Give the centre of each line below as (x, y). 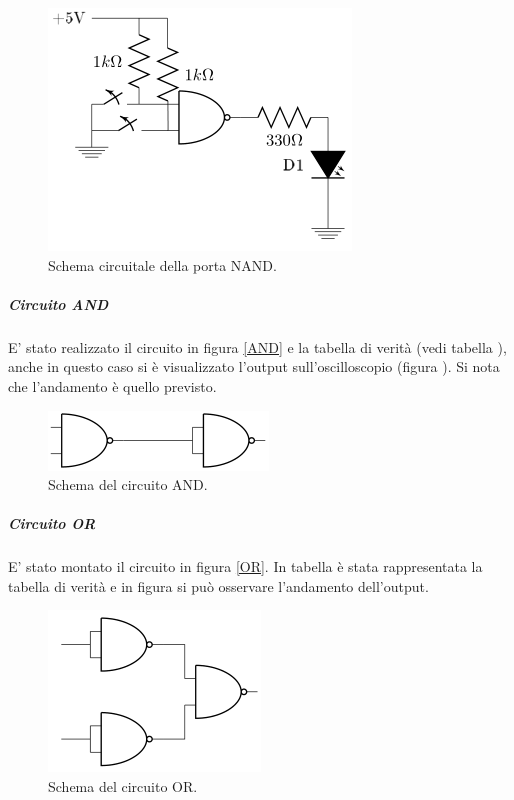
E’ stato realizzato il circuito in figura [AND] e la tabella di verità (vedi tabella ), (257, 346)
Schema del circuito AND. (128, 484)
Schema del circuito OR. (123, 786)
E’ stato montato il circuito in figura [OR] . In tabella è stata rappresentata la (245, 566)
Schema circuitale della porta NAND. (162, 264)
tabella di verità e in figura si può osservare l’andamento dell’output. (218, 585)
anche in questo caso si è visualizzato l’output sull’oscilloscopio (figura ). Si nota (254, 366)
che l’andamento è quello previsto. (112, 385)
